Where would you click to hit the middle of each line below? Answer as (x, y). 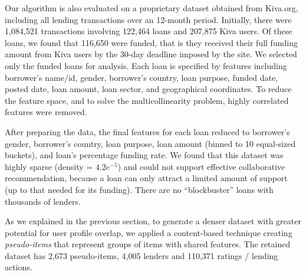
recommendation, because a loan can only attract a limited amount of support (146, 178)
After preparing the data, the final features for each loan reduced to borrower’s (147, 131)
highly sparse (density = (49, 166)
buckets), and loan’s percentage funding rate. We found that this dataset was (144, 155)
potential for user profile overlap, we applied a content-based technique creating (149, 232)
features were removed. (46, 112)
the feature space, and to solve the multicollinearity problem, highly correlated (147, 100)
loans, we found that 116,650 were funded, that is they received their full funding (151, 42)
